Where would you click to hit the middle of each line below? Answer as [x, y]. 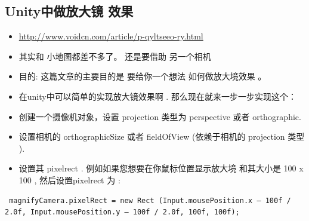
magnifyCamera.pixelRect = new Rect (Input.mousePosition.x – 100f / [150, 200]
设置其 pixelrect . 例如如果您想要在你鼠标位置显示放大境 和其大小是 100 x [161, 168]
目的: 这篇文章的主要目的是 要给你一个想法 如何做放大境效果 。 [143, 76]
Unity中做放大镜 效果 [69, 11]
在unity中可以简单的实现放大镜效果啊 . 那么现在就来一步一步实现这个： [157, 96]
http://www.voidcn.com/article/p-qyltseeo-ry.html [111, 36]
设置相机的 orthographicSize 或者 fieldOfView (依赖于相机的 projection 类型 [162, 136]
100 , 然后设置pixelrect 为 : [69, 179]
